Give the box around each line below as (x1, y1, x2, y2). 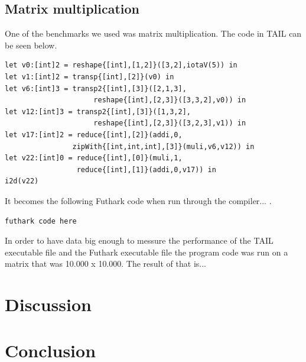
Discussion (5, 292, 92, 316)
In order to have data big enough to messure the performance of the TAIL (5, 234, 274, 247)
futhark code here (5, 216, 77, 225)
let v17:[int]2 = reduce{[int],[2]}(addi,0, (5, 130, 183, 139)
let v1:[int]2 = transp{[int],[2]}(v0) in (5, 72, 174, 81)
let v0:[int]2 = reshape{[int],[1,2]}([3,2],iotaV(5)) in (5, 61, 237, 70)
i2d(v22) (5, 177, 39, 186)
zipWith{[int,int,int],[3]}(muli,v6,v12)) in (72, 142, 255, 151)
